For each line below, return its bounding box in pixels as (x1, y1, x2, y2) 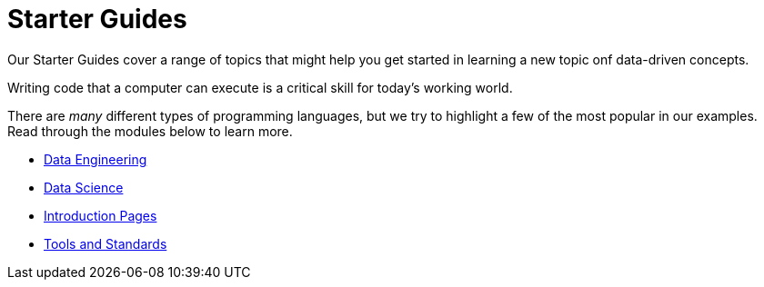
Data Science (44, 179, 124, 195)
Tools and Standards (44, 235, 167, 252)
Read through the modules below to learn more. (7, 123, 293, 139)
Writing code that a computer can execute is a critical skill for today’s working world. (7, 79, 513, 95)
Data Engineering (44, 151, 147, 167)
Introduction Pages (44, 207, 157, 223)
